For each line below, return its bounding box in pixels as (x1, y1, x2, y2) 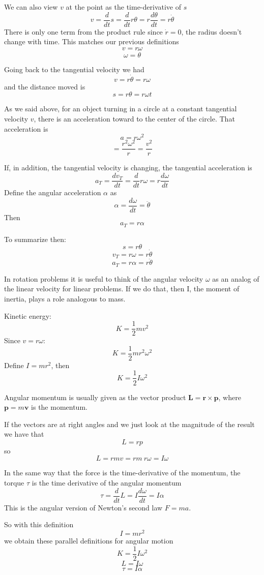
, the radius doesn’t (181, 26, 242, 37)
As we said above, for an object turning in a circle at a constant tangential (4, 103, 237, 114)
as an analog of (212, 273, 259, 284)
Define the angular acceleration (4, 187, 101, 198)
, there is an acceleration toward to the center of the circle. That (34, 113, 235, 124)
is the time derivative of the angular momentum (32, 477, 182, 488)
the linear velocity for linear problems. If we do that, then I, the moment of (4, 283, 240, 294)
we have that (4, 429, 44, 439)
